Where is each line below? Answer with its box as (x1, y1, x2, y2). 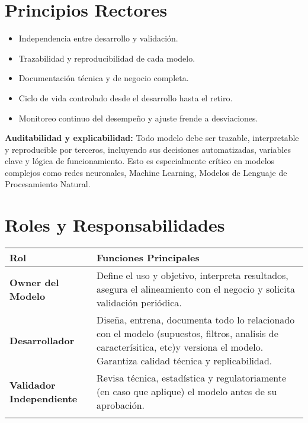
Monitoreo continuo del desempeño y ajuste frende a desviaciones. (18, 111, 258, 124)
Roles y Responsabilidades (5, 213, 225, 237)
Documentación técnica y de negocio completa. (18, 72, 189, 84)
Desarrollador (9, 333, 75, 347)
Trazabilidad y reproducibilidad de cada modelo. (18, 52, 195, 64)
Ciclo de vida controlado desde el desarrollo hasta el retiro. (18, 91, 233, 104)
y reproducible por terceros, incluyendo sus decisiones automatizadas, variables (5, 143, 291, 155)
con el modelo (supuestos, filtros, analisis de (97, 326, 278, 341)
